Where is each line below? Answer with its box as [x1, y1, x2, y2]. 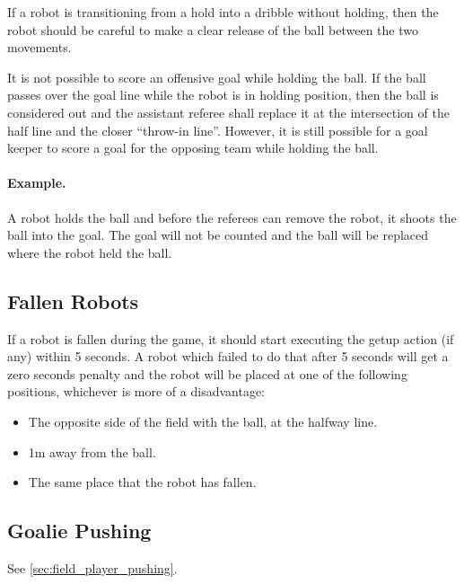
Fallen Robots [7, 287, 139, 314]
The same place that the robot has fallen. [28, 473, 257, 491]
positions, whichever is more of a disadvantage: [7, 382, 265, 401]
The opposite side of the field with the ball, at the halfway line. [28, 411, 378, 430]
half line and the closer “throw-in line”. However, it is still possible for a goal [7, 120, 428, 139]
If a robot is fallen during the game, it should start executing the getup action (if [7, 329, 454, 348]
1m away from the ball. [28, 442, 156, 461]
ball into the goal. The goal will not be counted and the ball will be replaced [7, 226, 429, 244]
